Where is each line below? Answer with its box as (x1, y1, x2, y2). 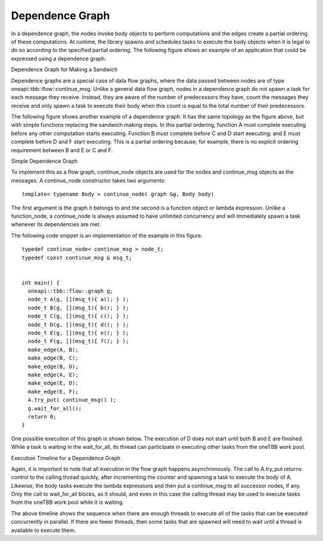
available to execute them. (11, 527, 76, 534)
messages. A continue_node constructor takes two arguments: (11, 177, 166, 184)
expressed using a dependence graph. (11, 54, 106, 62)
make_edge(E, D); (28, 380, 79, 387)
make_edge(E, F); (28, 388, 79, 395)
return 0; (28, 413, 57, 420)
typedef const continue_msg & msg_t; (22, 254, 133, 261)
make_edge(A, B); (28, 346, 79, 353)
